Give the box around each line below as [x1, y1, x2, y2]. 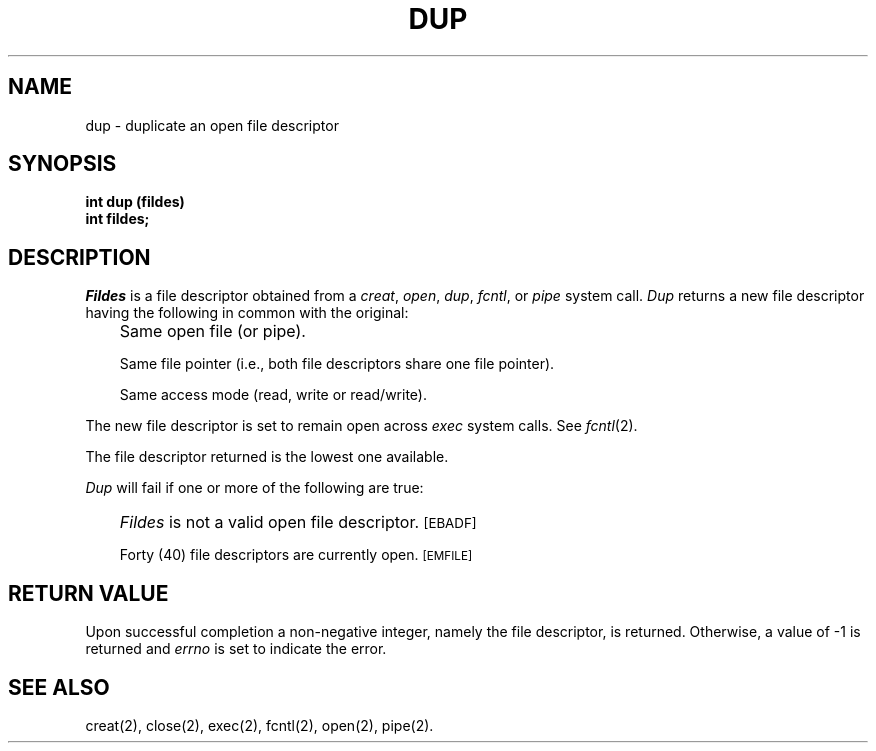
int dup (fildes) [85, 193, 185, 211]
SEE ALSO [8, 674, 110, 700]
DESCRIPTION [8, 244, 151, 270]
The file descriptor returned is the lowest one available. [85, 448, 449, 466]
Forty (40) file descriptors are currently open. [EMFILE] [119, 546, 473, 564]
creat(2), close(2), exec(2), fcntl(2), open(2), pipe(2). [85, 716, 434, 734]
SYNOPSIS [8, 151, 117, 177]
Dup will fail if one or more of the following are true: [85, 479, 424, 497]
